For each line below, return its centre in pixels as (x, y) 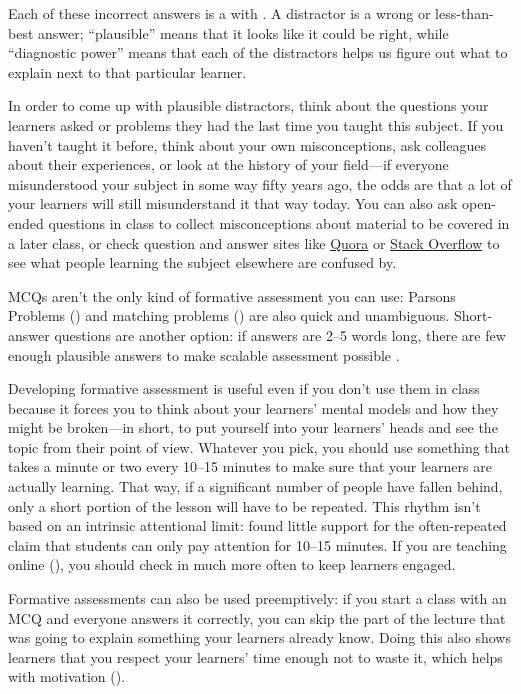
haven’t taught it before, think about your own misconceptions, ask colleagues (247, 144)
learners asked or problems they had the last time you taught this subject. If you (256, 124)
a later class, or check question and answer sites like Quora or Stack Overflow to (254, 242)
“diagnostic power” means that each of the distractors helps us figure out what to (258, 52)
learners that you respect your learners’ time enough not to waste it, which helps (255, 656)
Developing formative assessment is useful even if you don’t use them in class (244, 388)
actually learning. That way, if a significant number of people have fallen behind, (255, 486)
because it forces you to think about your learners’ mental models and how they (253, 407)
